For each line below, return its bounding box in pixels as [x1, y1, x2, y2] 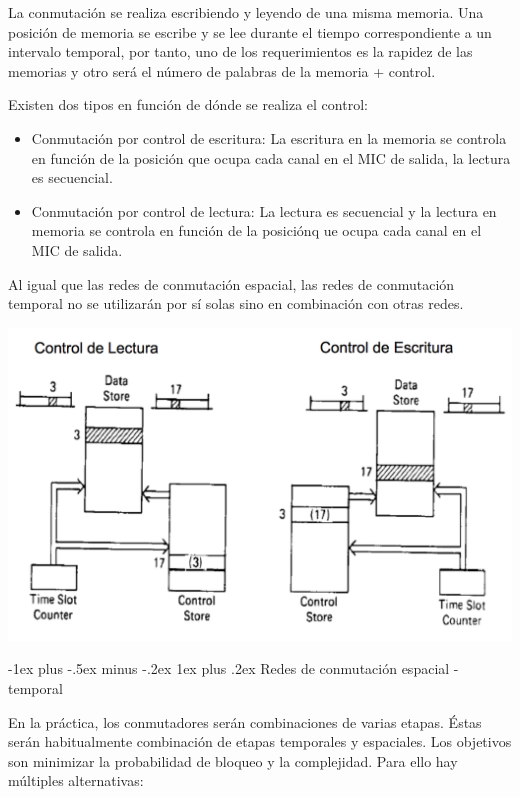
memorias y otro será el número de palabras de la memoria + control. [8, 60, 436, 81]
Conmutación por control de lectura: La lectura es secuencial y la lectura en [31, 200, 497, 221]
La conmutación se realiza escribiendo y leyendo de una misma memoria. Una [8, 2, 484, 22]
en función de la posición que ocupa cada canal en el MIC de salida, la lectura [31, 147, 511, 168]
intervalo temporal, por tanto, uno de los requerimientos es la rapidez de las [8, 41, 473, 62]
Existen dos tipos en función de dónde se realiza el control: [8, 94, 368, 115]
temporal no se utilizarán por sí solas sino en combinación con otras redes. [8, 293, 464, 314]
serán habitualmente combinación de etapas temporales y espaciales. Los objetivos [8, 731, 512, 752]
